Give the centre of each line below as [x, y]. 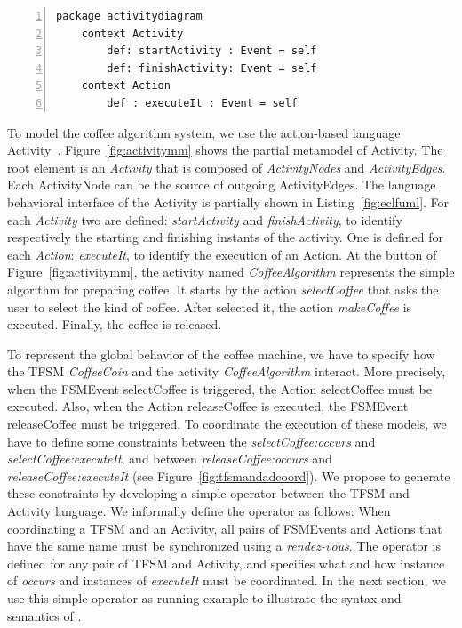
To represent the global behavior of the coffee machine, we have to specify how [221, 354]
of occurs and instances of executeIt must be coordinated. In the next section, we [227, 580]
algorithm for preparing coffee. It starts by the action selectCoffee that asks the [223, 289]
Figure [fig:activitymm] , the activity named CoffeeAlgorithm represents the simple [231, 272]
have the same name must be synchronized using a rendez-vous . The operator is [224, 546]
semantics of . [44, 615]
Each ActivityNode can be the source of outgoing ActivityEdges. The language [222, 185]
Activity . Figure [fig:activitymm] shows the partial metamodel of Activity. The [225, 150]
